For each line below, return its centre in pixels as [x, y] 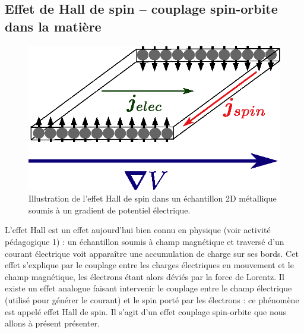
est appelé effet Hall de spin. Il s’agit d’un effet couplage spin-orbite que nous [146, 311]
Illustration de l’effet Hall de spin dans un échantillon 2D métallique [153, 198]
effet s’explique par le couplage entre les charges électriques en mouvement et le [149, 265]
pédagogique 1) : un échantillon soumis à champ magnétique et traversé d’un [145, 242]
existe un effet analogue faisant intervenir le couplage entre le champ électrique [148, 288]
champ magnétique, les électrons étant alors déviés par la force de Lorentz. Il [145, 276]
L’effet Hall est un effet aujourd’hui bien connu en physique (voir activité [138, 230]
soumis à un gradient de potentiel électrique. [110, 210]
